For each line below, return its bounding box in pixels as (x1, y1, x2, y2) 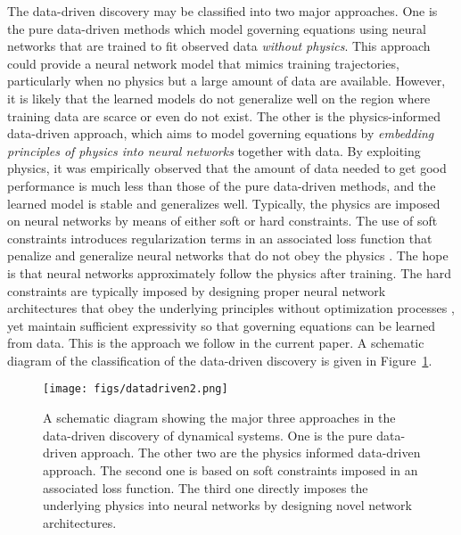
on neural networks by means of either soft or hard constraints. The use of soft (7, 211, 438, 230)
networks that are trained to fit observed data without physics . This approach (7, 37, 431, 55)
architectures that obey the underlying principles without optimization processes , (7, 299, 455, 317)
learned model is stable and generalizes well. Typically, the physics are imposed (7, 193, 440, 212)
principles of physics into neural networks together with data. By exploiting (7, 141, 421, 160)
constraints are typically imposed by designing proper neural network (7, 281, 386, 300)
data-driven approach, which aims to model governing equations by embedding (7, 124, 434, 143)
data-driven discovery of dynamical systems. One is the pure (43, 425, 373, 444)
